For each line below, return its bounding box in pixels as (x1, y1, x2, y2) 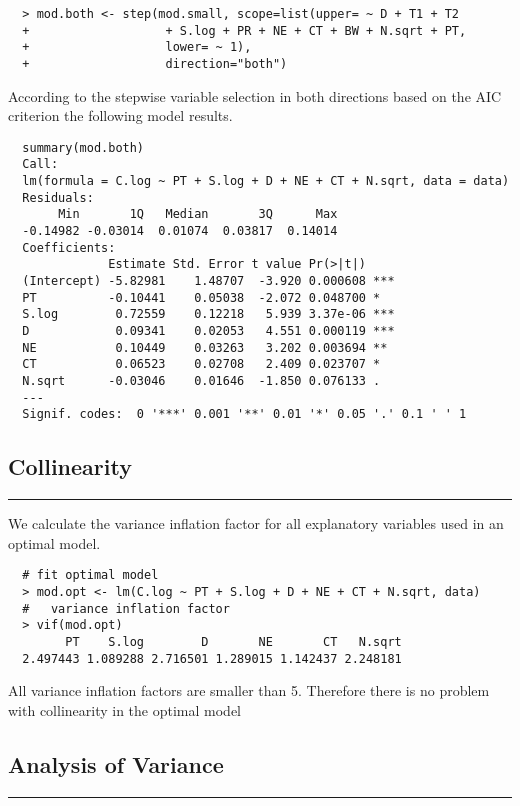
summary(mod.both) (22, 140, 145, 155)
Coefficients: (22, 240, 116, 255)
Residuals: (22, 190, 94, 205)
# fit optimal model (22, 568, 159, 583)
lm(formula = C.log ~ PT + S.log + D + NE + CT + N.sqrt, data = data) (22, 174, 510, 189)
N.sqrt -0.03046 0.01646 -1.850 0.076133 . (22, 374, 381, 388)
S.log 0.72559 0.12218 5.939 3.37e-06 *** (22, 307, 395, 322)
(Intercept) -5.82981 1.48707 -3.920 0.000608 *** (22, 274, 395, 289)
